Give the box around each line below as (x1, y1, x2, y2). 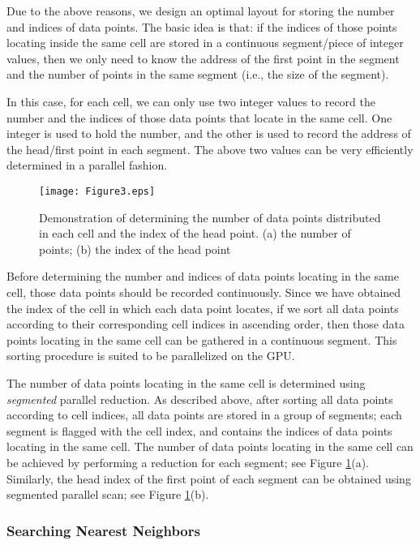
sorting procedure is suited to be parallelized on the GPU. (6, 347, 295, 364)
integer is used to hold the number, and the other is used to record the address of (6, 125, 411, 142)
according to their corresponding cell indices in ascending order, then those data (6, 315, 405, 333)
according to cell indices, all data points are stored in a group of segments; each (6, 406, 402, 423)
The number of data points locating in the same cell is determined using (6, 374, 366, 391)
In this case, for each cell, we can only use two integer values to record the (6, 92, 375, 109)
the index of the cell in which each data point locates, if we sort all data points (6, 299, 399, 316)
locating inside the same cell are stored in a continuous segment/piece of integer (6, 34, 404, 51)
